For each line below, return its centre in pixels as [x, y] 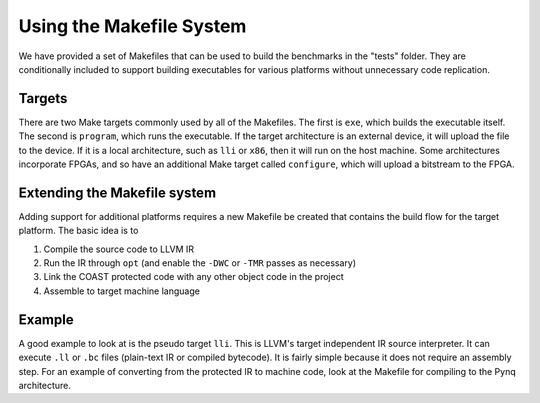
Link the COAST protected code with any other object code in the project [193, 277]
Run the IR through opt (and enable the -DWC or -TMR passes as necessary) [200, 263]
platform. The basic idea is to [78, 231]
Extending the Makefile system [117, 192]
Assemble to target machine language [121, 291]
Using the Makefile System [132, 26]
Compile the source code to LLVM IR [119, 249]
